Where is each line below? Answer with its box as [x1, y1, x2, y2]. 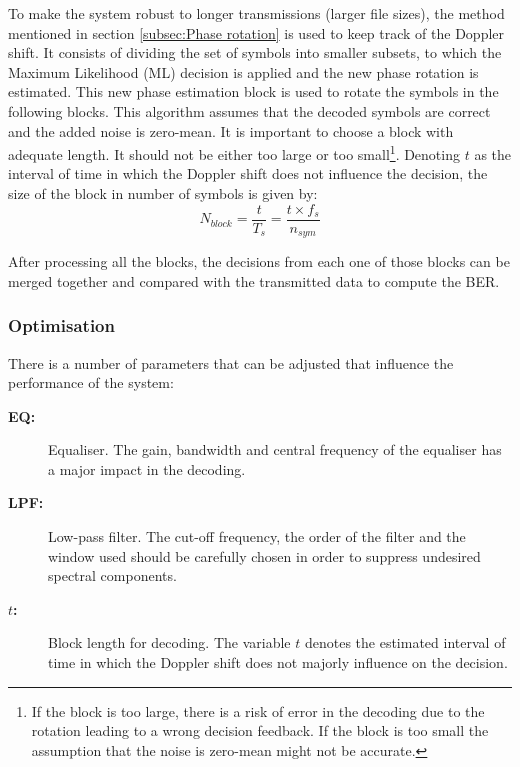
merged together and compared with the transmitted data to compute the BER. [8, 270, 500, 291]
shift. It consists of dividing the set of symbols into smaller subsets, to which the [8, 42, 502, 63]
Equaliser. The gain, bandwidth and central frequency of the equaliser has [48, 439, 502, 460]
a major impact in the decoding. [48, 458, 246, 479]
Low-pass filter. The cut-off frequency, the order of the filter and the [48, 526, 466, 547]
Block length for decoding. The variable [48, 632, 291, 653]
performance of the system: [8, 372, 174, 393]
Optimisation [8, 313, 115, 338]
